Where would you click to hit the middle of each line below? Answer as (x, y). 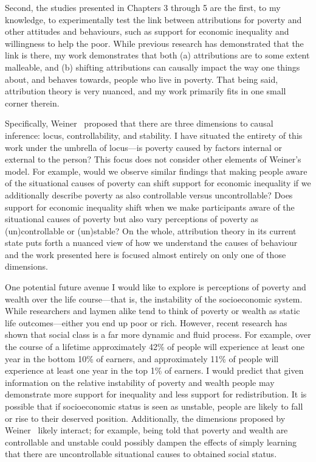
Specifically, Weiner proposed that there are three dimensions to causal (139, 123)
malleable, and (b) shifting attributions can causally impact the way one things (153, 67)
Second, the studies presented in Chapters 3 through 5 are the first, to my (143, 7)
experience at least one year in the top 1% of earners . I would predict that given (154, 370)
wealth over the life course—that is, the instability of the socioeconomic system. (154, 299)
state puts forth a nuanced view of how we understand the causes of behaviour (151, 243)
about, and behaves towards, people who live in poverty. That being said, (142, 79)
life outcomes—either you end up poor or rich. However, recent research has (146, 322)
